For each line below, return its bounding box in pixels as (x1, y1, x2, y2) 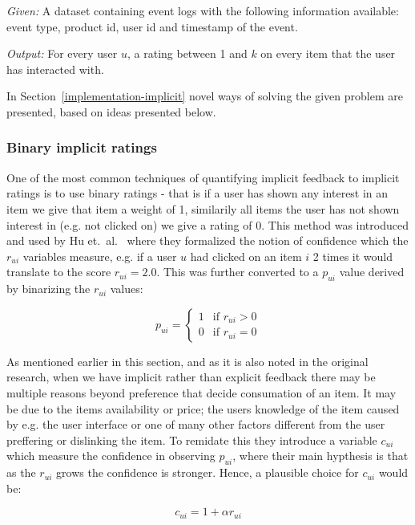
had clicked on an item (190, 247, 302, 264)
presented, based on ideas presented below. (6, 103, 216, 120)
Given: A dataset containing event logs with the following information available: (6, 2, 399, 18)
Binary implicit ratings (6, 137, 157, 157)
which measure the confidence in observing (6, 447, 216, 464)
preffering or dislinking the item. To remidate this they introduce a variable (6, 431, 377, 448)
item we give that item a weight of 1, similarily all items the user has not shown (6, 200, 400, 217)
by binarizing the (6, 280, 91, 297)
